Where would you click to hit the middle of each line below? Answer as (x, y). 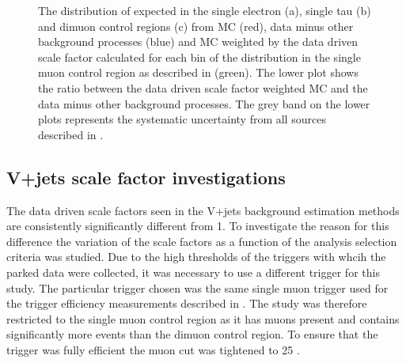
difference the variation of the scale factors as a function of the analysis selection (202, 241)
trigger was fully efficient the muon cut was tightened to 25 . (153, 349)
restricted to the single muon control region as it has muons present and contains (203, 318)
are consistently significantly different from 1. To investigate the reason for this (198, 226)
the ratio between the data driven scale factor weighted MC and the (203, 87)
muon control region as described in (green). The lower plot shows (198, 72)
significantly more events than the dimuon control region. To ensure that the (192, 334)
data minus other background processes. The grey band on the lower (204, 103)
